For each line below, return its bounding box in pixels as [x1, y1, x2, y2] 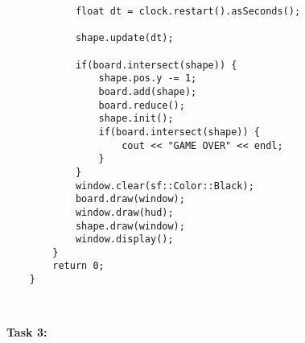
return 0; [52, 260, 105, 272]
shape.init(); [98, 113, 174, 125]
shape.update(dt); [75, 32, 174, 44]
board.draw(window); [75, 193, 185, 205]
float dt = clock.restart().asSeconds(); [75, 6, 301, 17]
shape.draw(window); [75, 220, 185, 232]
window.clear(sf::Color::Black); [75, 180, 254, 192]
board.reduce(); [98, 99, 185, 111]
